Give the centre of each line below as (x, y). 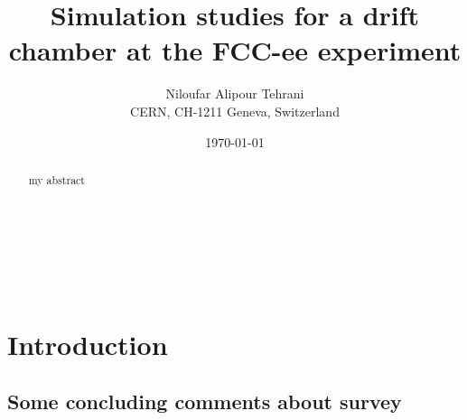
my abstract (56, 179)
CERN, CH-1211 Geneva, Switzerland (235, 111)
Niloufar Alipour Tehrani (235, 93)
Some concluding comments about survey (205, 401)
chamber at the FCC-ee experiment (235, 50)
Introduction (88, 344)
